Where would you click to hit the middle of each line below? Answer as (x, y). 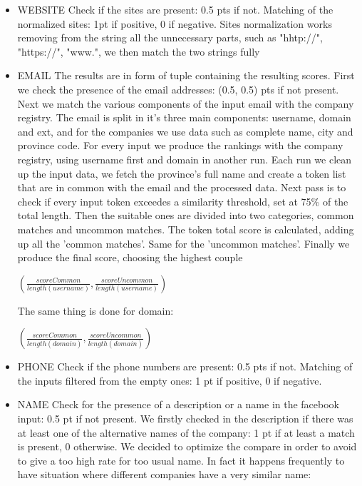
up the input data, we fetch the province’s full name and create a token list (182, 173)
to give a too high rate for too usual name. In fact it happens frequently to (181, 460)
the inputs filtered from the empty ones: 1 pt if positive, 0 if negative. (170, 380)
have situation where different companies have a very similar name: (164, 474)
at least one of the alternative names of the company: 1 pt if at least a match (186, 432)
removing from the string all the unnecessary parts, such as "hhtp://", (170, 37)
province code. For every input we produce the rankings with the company (180, 145)
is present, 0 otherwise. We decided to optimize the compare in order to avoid (187, 446)
